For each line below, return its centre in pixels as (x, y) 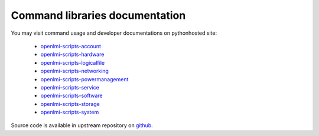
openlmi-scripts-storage (70, 104)
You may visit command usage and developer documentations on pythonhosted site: (114, 33)
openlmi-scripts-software (71, 96)
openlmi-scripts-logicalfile (73, 62)
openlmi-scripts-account (71, 46)
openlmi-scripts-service (70, 87)
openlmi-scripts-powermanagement (84, 79)
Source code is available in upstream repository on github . (82, 125)
